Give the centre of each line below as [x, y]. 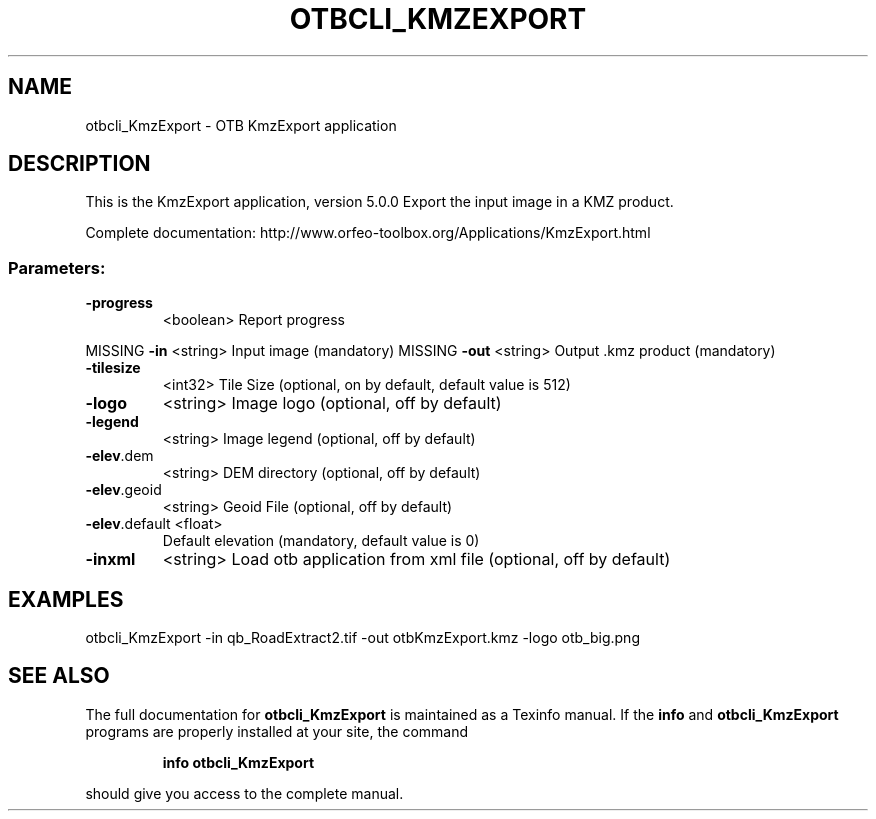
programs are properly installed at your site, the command [277, 731]
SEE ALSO [59, 676]
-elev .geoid [123, 490]
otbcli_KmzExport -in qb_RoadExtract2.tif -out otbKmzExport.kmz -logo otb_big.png [362, 638]
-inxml [110, 559]
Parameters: [57, 267]
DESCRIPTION [79, 164]
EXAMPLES [66, 599]
